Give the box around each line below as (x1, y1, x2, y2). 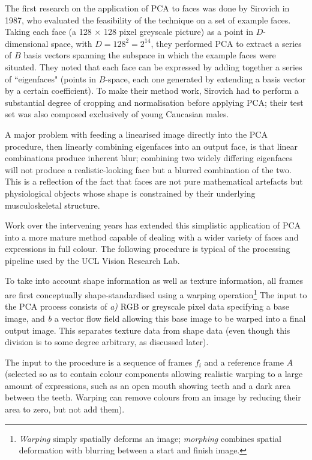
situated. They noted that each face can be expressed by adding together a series (5, 60, 302, 73)
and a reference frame (204, 355, 284, 368)
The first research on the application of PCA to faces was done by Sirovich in (5, 2, 290, 14)
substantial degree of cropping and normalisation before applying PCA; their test (5, 96, 304, 108)
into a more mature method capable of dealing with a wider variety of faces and (5, 230, 299, 243)
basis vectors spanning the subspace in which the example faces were (23, 49, 276, 61)
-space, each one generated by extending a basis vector (105, 72, 306, 85)
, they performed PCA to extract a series (151, 37, 302, 49)
